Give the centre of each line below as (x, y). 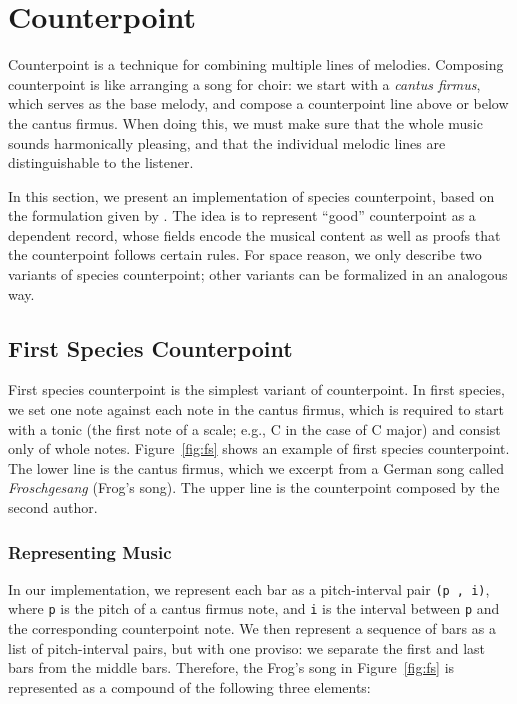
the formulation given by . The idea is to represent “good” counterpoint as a (242, 215)
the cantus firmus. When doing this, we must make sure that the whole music (245, 122)
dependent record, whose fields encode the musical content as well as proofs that (254, 234)
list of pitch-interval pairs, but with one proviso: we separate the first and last (247, 647)
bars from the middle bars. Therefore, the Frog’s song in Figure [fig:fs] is (231, 667)
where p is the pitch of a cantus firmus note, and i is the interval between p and (254, 608)
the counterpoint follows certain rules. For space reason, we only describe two (245, 254)
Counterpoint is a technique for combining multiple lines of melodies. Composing (256, 64)
